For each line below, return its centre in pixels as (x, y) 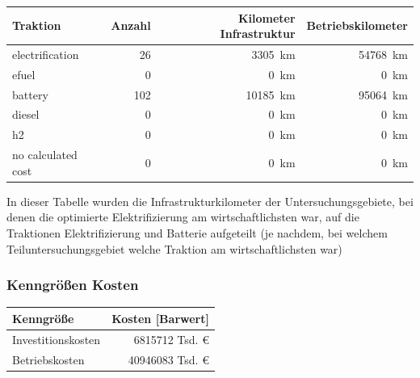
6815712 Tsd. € (171, 339)
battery (30, 94)
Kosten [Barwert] (160, 318)
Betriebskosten (48, 359)
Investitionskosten (57, 339)
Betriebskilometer (357, 25)
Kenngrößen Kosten (73, 285)
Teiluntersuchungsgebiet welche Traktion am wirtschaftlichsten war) (174, 248)
